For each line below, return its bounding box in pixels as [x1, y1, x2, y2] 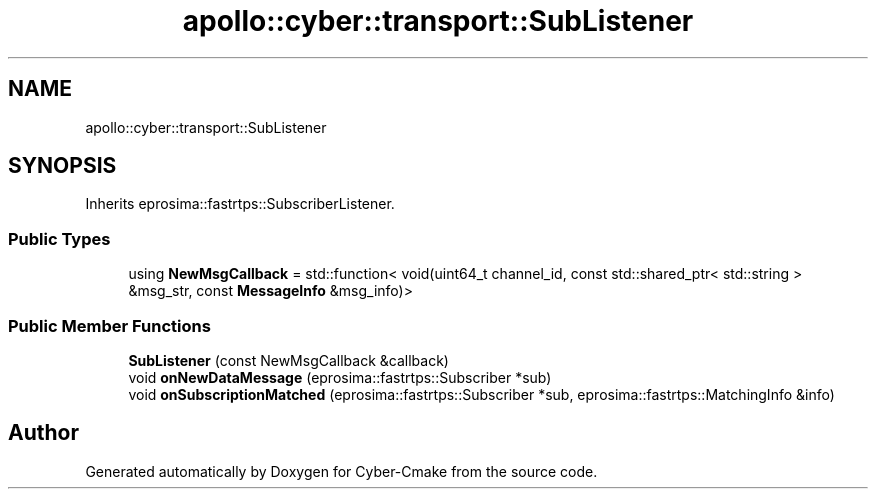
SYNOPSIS [8, 153, 117, 179]
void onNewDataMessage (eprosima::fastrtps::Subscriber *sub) [128, 368, 552, 386]
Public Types [8, 228, 111, 249]
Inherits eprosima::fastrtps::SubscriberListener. [85, 195, 395, 213]
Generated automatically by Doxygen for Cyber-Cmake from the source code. [85, 462, 598, 480]
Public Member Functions [8, 315, 211, 336]
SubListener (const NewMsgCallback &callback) [128, 351, 449, 369]
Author [8, 420, 79, 446]
